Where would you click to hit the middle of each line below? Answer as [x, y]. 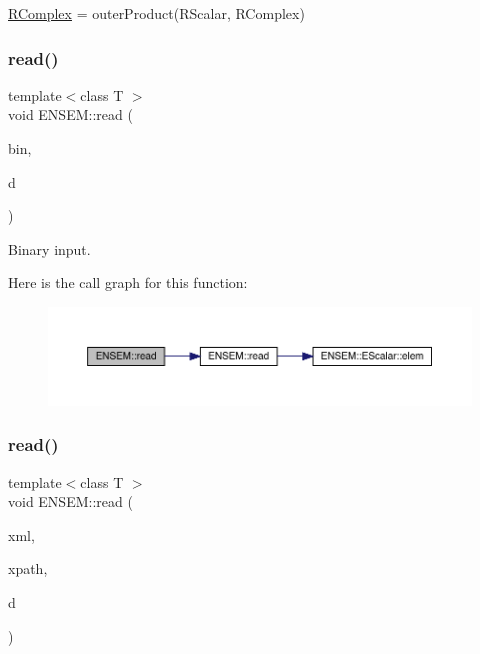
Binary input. [49, 248]
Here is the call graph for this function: [128, 282]
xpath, [28, 568]
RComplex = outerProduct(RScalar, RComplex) [156, 13]
